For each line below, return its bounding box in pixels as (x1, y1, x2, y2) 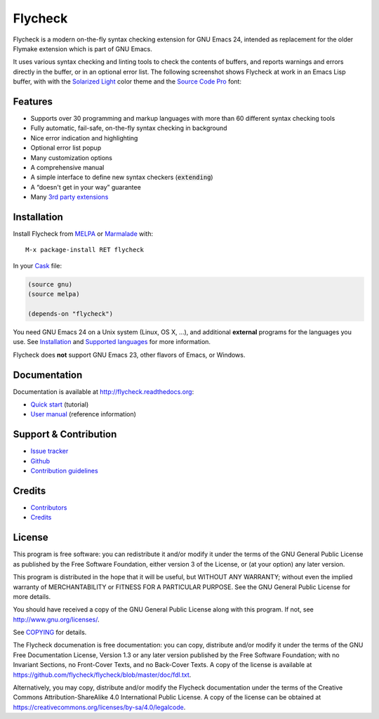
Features (13, 95, 53, 107)
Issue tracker (30, 447, 69, 456)
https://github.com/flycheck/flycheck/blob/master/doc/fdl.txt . (13, 671, 192, 679)
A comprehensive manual (30, 163, 105, 171)
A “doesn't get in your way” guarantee (30, 183, 142, 191)
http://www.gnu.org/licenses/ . (13, 615, 100, 624)
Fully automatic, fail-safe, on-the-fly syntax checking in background (30, 124, 227, 133)
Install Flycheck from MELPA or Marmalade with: (13, 230, 154, 238)
